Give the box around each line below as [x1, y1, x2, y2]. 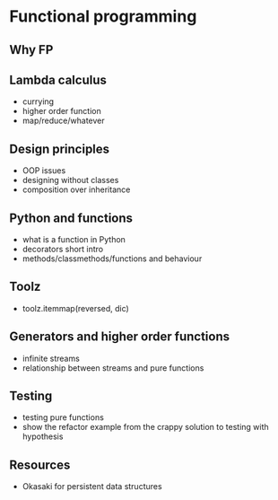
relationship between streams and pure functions [22, 362, 204, 373]
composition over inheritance [22, 184, 131, 195]
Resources [9, 457, 71, 472]
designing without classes [22, 175, 119, 186]
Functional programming [9, 6, 197, 27]
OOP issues [22, 165, 66, 176]
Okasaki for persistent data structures [22, 481, 163, 492]
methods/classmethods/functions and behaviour [22, 253, 203, 264]
